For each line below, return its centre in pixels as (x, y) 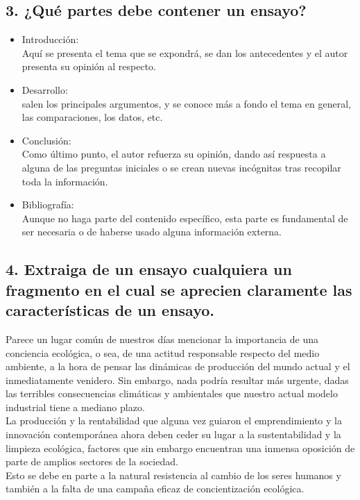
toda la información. (65, 181)
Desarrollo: (45, 89)
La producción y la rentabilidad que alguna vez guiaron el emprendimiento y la (174, 420)
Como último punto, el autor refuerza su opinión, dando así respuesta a (174, 154)
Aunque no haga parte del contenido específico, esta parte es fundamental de (185, 218)
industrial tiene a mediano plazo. (75, 407)
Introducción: (50, 39)
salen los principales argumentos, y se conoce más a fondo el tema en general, (186, 103)
